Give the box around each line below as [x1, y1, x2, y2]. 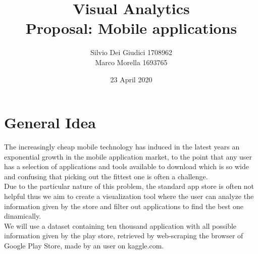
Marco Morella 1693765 [95, 57, 168, 67]
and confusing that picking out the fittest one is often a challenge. [4, 171, 208, 181]
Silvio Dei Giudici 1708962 [90, 47, 173, 58]
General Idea [4, 112, 96, 133]
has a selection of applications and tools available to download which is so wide [4, 161, 249, 172]
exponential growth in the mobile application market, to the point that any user [4, 151, 252, 162]
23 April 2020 [110, 74, 152, 84]
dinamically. [4, 211, 41, 221]
